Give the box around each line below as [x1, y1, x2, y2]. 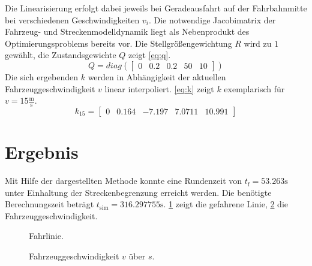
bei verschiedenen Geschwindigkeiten [5, 13, 140, 26]
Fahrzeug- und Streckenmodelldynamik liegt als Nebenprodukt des [5, 25, 250, 38]
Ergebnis [5, 140, 79, 164]
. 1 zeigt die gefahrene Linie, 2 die [163, 198, 288, 210]
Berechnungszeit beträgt [5, 198, 94, 210]
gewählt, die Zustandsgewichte [5, 49, 116, 61]
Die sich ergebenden [5, 70, 79, 83]
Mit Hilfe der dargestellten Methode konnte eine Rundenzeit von [5, 174, 242, 187]
